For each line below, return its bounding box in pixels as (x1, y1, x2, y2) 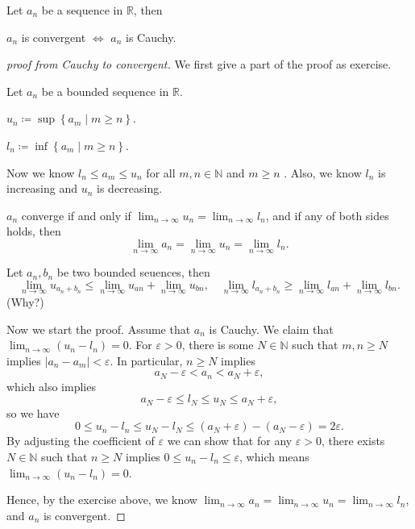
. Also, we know (284, 164, 362, 181)
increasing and (6, 180, 78, 197)
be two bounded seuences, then (56, 264, 210, 281)
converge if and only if (21, 206, 131, 223)
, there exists (322, 432, 385, 449)
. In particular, (110, 352, 183, 369)
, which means (239, 448, 309, 465)
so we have (6, 404, 60, 421)
